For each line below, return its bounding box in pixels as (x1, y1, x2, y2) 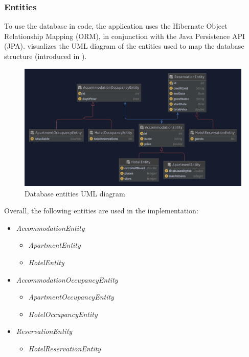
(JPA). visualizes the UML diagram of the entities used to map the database (4, 41, 244, 51)
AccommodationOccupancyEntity (16, 274, 118, 285)
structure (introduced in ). (4, 51, 87, 61)
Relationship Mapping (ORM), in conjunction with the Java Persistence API (4, 30, 245, 41)
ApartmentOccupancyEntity (28, 291, 114, 302)
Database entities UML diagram (25, 188, 125, 199)
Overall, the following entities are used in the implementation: (4, 205, 198, 216)
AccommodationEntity (16, 222, 85, 233)
